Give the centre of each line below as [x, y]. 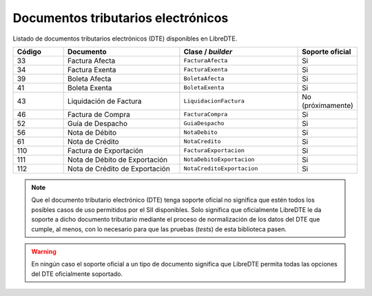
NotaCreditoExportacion [221, 169]
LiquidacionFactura [214, 101]
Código [29, 52]
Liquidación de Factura [104, 101]
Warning [44, 251]
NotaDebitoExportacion [219, 159]
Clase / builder [208, 52]
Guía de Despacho [97, 123]
